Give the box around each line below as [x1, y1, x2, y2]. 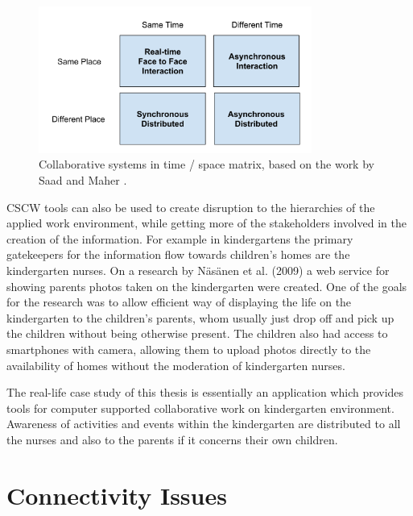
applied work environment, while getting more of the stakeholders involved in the [6, 214, 407, 231]
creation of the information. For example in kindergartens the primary [6, 230, 353, 247]
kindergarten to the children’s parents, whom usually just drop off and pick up [6, 309, 394, 326]
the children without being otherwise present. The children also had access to [6, 325, 388, 342]
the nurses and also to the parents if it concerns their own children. [6, 431, 338, 447]
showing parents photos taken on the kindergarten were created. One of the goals [6, 277, 407, 294]
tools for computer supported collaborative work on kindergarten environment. [6, 399, 394, 416]
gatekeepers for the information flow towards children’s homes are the [6, 246, 350, 263]
